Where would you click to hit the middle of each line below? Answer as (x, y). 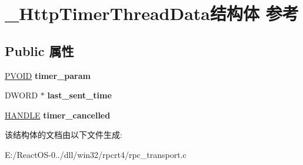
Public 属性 (39, 50)
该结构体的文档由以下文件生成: (64, 135)
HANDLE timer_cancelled (58, 115)
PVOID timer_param (48, 75)
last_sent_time (79, 95)
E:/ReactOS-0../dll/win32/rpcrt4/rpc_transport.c (96, 154)
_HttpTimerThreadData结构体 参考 (152, 13)
